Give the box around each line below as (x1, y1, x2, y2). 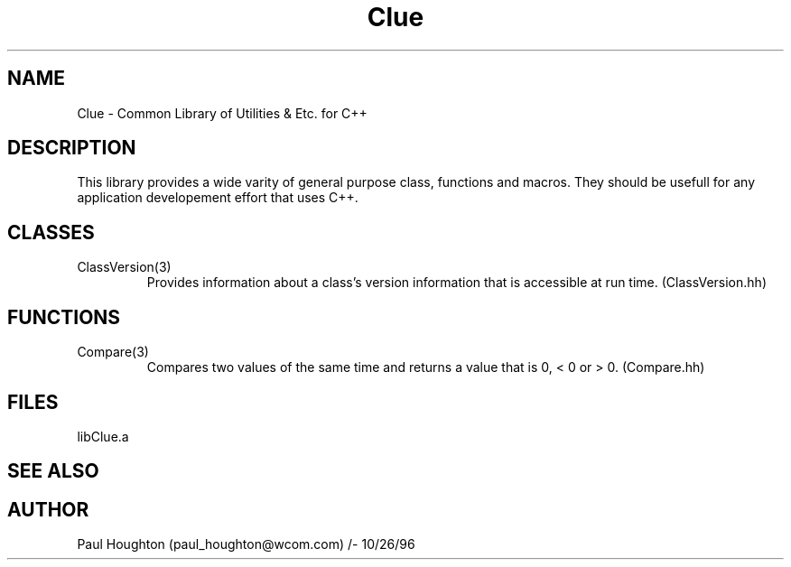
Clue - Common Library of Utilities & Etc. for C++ (77, 105, 368, 121)
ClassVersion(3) (77, 259, 172, 275)
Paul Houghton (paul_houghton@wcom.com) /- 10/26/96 (77, 536, 415, 553)
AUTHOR (7, 497, 89, 521)
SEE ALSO (7, 460, 99, 483)
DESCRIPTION (7, 136, 136, 160)
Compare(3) (77, 344, 149, 360)
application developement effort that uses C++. (77, 190, 358, 206)
